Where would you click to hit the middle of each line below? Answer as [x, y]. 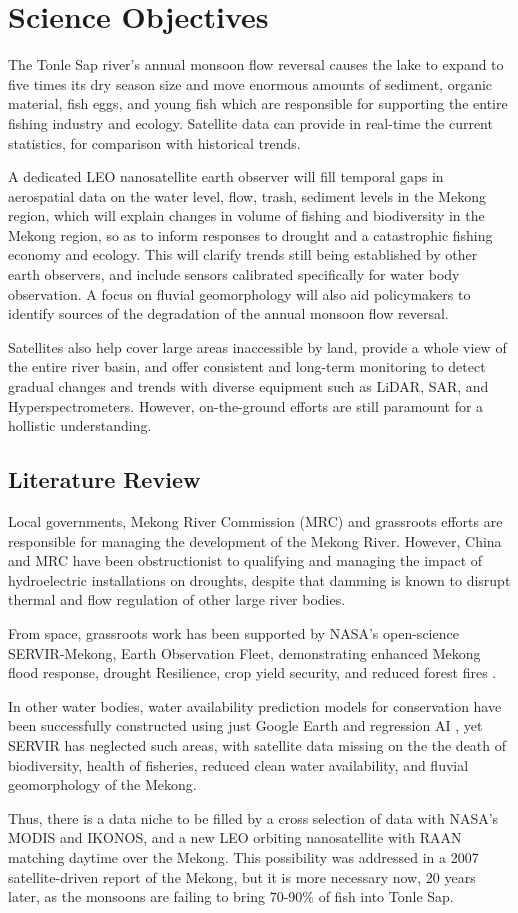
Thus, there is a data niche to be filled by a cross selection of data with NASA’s [253, 817]
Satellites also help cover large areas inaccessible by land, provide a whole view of [257, 346]
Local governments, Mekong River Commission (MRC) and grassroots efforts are [255, 521]
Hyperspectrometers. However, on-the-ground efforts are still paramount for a [246, 405]
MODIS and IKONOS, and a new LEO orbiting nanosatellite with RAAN [235, 837]
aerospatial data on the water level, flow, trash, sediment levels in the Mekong [247, 195]
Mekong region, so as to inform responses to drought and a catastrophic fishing [250, 234]
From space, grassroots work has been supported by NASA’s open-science [233, 632]
